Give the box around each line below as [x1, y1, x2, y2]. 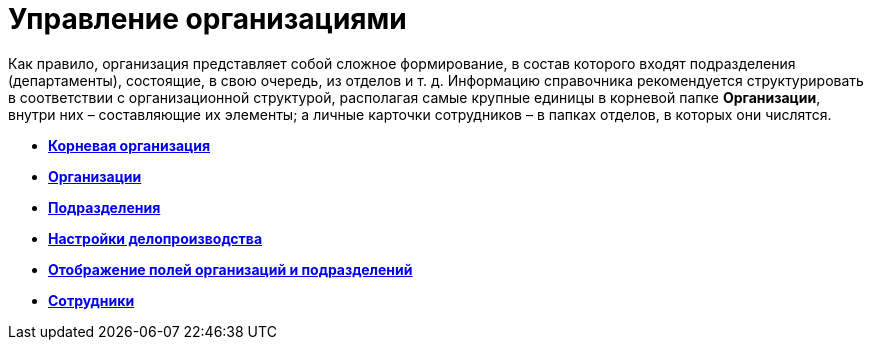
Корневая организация [48, 136, 211, 154]
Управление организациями [8, 2, 407, 36]
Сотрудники [48, 291, 135, 309]
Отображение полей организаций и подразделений [48, 260, 413, 278]
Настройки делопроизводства [48, 229, 263, 247]
